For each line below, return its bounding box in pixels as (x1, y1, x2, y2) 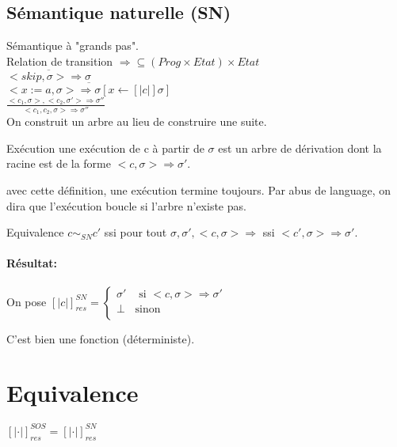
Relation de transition (6, 52, 113, 69)
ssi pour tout (104, 224, 167, 241)
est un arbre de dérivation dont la (218, 139, 382, 156)
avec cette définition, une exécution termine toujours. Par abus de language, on (6, 182, 391, 199)
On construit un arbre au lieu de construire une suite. (6, 113, 267, 130)
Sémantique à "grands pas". (6, 37, 139, 54)
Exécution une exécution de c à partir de (6, 139, 204, 156)
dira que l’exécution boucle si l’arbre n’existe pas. (6, 197, 246, 214)
